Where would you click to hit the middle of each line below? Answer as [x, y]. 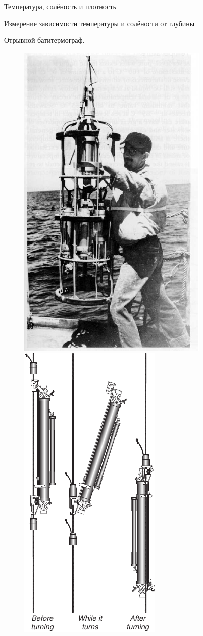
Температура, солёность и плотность [60, 6]
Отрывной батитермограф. [44, 40]
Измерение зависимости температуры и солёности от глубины [99, 23]
